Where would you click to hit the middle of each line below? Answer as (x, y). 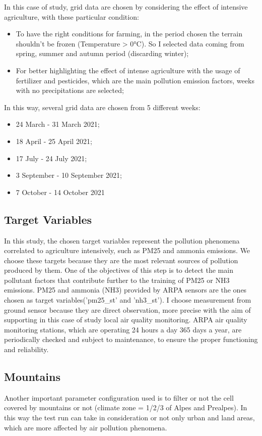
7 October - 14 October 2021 (60, 192)
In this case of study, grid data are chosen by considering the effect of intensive (126, 7)
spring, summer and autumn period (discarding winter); (102, 53)
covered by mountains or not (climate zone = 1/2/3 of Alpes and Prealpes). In (126, 407)
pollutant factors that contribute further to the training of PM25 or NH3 (117, 280)
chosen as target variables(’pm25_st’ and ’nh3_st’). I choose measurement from (128, 300)
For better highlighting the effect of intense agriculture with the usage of (128, 70)
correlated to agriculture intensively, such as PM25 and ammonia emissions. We (127, 250)
